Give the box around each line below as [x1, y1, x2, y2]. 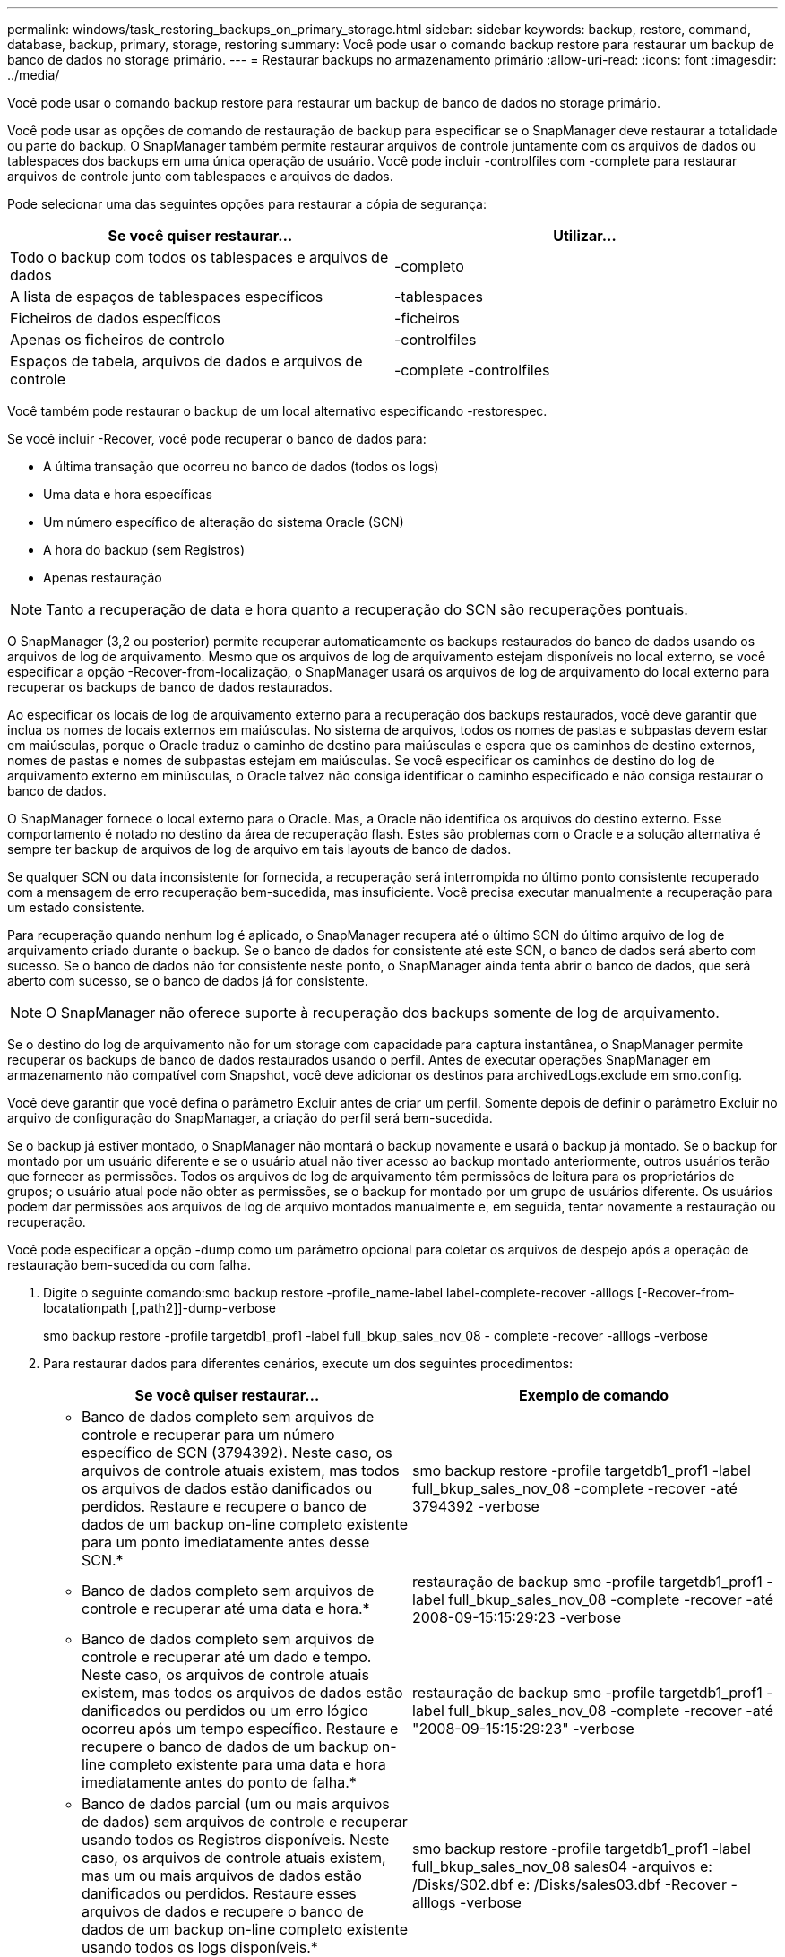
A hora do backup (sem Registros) [43, 542, 245, 557]
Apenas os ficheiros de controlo [10, 331, 225, 349]
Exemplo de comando [518, 1386, 669, 1404]
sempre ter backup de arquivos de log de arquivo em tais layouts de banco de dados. [7, 841, 512, 857]
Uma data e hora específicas [43, 487, 212, 502]
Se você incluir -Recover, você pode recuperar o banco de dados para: [7, 431, 427, 446]
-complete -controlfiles [394, 361, 550, 379]
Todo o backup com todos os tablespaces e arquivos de [10, 248, 389, 266]
